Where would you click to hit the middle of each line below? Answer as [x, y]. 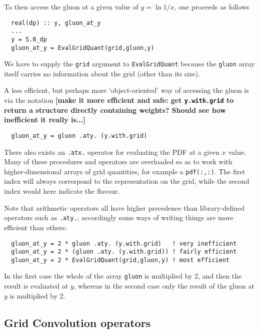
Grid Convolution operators [77, 322]
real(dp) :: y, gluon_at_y [56, 23]
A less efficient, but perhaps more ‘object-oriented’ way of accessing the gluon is [126, 90]
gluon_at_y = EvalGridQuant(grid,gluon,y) [83, 48]
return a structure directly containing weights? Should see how [115, 110]
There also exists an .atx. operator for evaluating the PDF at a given [112, 152]
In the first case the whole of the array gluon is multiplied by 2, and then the [123, 276]
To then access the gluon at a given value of [71, 6]
